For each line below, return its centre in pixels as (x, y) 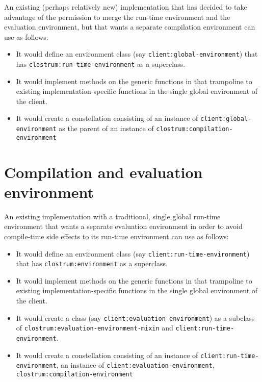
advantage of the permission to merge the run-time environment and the (117, 17)
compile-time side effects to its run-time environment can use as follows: (116, 236)
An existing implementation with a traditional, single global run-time (112, 216)
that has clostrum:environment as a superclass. (92, 263)
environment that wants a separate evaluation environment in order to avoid (123, 226)
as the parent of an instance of (106, 128)
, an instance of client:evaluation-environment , (135, 365)
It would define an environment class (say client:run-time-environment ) (133, 253)
